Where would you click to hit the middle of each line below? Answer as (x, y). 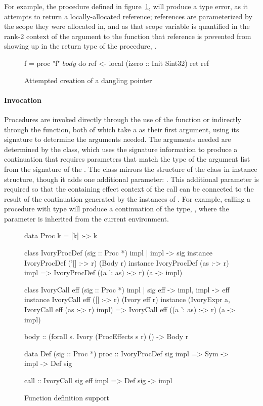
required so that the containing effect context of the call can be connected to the (129, 189)
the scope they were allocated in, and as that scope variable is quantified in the (127, 26)
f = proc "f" (42, 63)
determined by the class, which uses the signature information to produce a (121, 149)
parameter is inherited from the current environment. (86, 218)
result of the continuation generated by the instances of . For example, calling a (127, 198)
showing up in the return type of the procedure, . (80, 46)
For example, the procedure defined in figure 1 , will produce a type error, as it (126, 6)
